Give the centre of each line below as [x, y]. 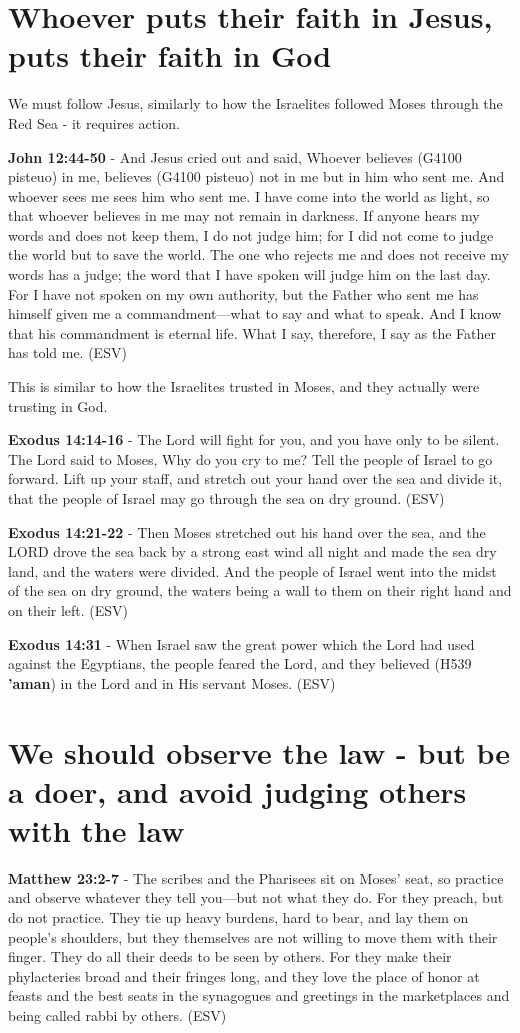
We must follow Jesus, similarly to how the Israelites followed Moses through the [255, 103]
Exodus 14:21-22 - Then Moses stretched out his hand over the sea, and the [247, 531]
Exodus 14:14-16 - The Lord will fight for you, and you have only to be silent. [254, 439]
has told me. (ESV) [67, 352]
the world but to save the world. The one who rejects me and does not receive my [258, 254]
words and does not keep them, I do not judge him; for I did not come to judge [251, 234]
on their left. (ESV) [68, 609]
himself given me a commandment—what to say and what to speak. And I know [255, 313]
